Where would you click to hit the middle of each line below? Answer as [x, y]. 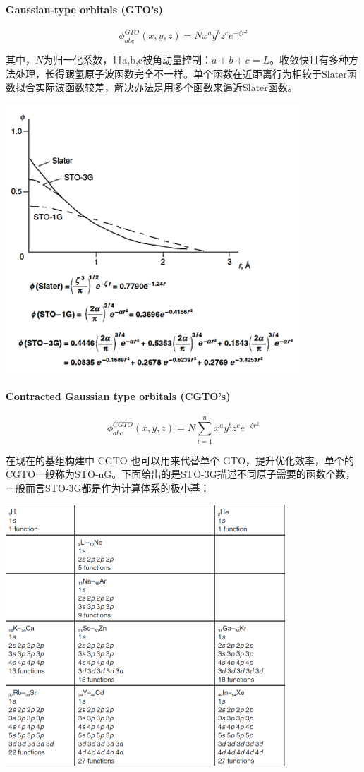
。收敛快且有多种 [309, 60]
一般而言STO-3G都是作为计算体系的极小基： [108, 487]
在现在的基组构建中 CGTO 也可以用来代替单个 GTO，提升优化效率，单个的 [180, 460]
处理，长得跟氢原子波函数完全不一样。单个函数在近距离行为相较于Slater [181, 73]
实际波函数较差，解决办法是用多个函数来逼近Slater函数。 [166, 87]
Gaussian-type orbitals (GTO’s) [84, 9]
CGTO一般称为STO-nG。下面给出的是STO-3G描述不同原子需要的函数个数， [181, 474]
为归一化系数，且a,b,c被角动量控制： [128, 60]
